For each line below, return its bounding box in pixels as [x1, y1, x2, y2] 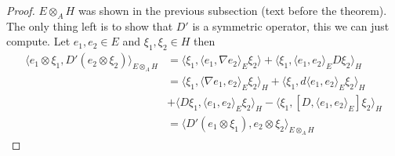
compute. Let [6, 33, 71, 49]
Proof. [6, 2, 35, 18]
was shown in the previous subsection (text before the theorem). [78, 2, 387, 18]
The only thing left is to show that [6, 17, 173, 34]
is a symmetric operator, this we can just [192, 17, 390, 34]
